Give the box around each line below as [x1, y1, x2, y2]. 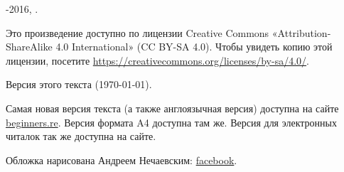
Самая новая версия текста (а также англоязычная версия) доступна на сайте [6, 100, 339, 115]
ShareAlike [6, 39, 53, 54]
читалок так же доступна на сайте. [6, 129, 156, 144]
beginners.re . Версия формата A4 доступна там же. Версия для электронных [6, 114, 337, 129]
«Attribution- [272, 25, 331, 40]
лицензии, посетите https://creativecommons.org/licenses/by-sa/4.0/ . [6, 53, 309, 68]
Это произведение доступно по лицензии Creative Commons [6, 25, 269, 40]
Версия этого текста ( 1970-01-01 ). [6, 77, 152, 92]
